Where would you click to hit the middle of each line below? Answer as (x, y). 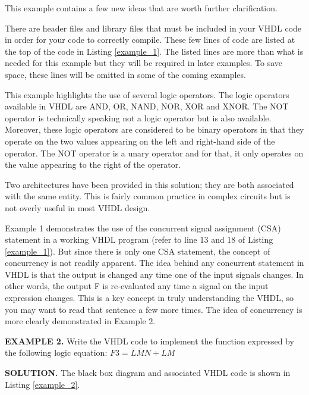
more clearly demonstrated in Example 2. (80, 321)
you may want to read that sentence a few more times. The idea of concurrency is (154, 309)
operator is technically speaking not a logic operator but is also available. (138, 117)
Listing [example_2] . (42, 384)
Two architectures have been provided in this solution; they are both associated (149, 184)
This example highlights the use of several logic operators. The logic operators (147, 94)
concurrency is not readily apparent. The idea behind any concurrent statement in (154, 263)
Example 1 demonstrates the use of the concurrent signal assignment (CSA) (143, 228)
